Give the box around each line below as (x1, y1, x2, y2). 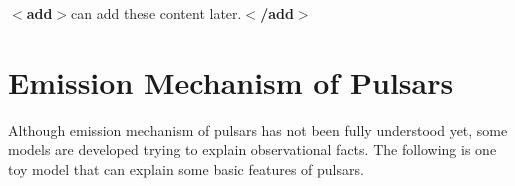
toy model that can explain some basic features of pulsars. (8, 158, 364, 179)
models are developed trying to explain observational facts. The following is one (8, 139, 497, 160)
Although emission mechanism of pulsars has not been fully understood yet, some (8, 119, 508, 140)
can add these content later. (71, 3, 242, 23)
